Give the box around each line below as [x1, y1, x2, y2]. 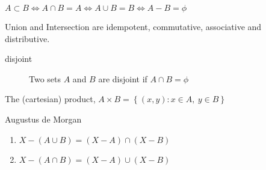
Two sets [29, 72, 61, 85]
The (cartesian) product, [5, 93, 96, 105]
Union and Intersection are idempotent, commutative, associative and [5, 20, 262, 32]
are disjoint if [98, 72, 147, 85]
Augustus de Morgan [5, 112, 82, 125]
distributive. [5, 32, 50, 44]
